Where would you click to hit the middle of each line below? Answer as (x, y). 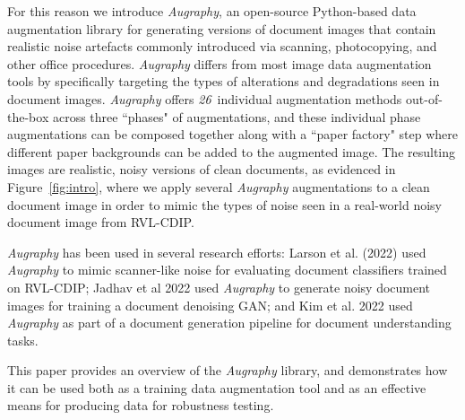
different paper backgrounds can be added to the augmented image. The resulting (232, 151)
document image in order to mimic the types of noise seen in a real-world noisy (224, 204)
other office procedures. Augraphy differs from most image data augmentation (220, 63)
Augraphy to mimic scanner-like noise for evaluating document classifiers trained (227, 270)
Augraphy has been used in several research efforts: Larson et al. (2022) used (217, 252)
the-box (28, 116)
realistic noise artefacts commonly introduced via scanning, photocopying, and (222, 46)
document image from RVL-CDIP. (101, 222)
